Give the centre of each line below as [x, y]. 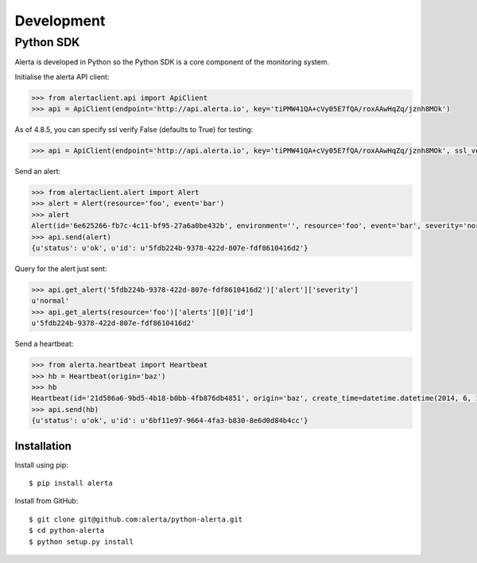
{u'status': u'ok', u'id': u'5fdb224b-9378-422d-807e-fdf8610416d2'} [170, 248]
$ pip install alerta [71, 483]
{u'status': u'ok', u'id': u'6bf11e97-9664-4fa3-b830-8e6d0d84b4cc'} [170, 421]
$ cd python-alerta [67, 530]
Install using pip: [42, 464]
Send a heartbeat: [44, 344]
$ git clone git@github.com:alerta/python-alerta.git [136, 519]
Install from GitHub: [47, 501]
